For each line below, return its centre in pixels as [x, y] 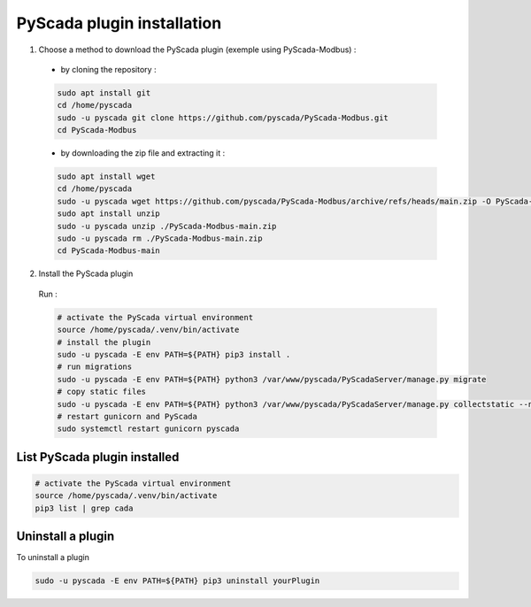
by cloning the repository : [108, 69]
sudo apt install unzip [109, 214]
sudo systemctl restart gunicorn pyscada [148, 429]
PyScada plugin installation [119, 23]
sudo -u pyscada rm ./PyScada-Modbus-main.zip [160, 238]
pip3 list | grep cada [84, 508]
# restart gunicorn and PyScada [127, 416]
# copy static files [101, 392]
